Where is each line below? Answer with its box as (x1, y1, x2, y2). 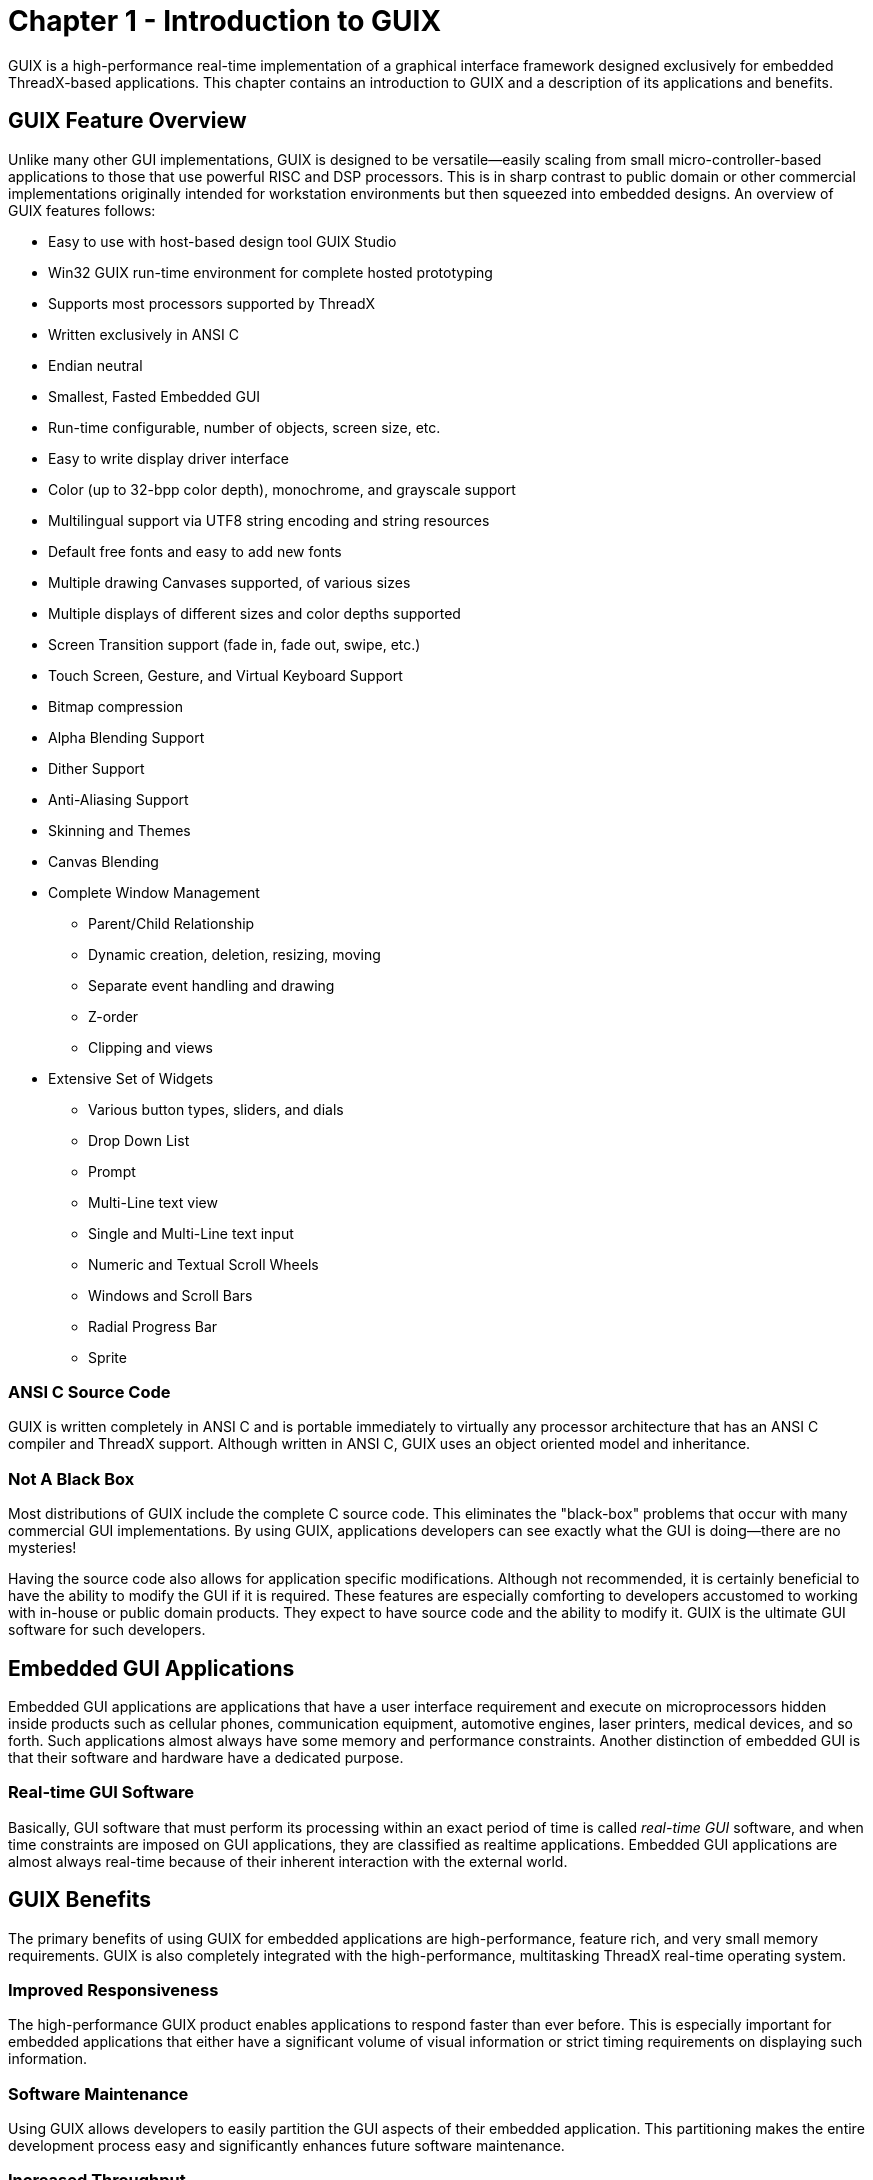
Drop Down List (88, 1131, 190, 1149)
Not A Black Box (8, 1468, 135, 1489)
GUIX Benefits (8, 1887, 152, 1913)
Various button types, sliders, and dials (88, 1100, 344, 1118)
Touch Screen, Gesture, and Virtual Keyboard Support (48, 666, 403, 684)
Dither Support (48, 759, 145, 777)
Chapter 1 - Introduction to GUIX (8, 4, 442, 38)
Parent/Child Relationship (88, 914, 255, 932)
